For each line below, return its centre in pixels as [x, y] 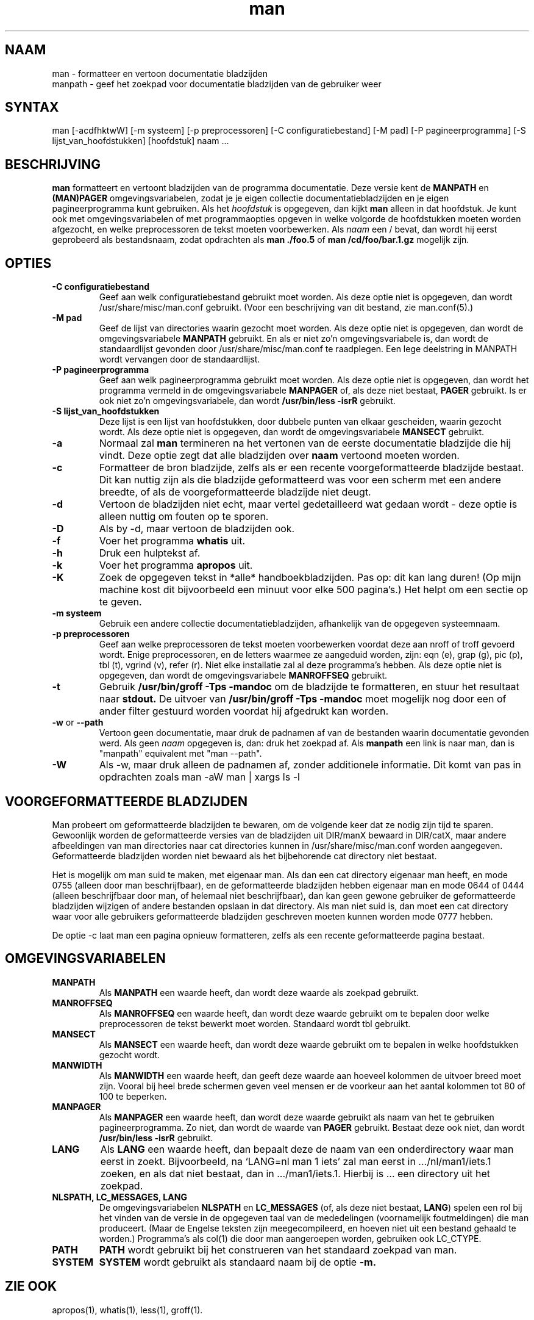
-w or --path [78, 723]
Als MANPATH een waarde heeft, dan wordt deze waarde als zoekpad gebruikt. [259, 992]
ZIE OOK [31, 1286]
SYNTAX [32, 107]
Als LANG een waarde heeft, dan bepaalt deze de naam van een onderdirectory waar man [307, 1149]
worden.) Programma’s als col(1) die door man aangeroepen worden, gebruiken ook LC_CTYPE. [290, 1238]
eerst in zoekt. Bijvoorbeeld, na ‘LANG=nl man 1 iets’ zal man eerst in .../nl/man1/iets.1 [296, 1161]
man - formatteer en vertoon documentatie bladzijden [160, 73]
